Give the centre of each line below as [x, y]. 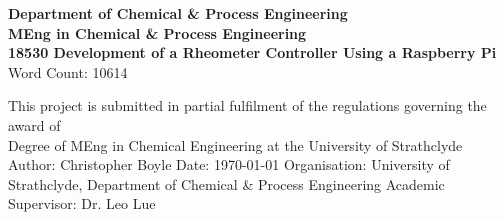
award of [34, 124]
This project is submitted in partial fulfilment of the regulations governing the [247, 105]
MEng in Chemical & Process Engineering [157, 32]
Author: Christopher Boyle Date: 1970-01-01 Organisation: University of [229, 164]
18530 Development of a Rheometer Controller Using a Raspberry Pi [252, 52]
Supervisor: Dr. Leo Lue [82, 203]
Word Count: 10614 [68, 71]
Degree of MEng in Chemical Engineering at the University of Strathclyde [235, 144]
